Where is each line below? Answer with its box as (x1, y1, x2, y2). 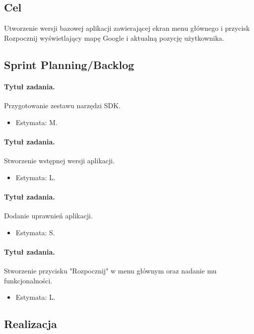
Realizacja (4, 316, 57, 332)
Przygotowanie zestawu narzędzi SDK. (4, 100, 121, 110)
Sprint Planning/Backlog (4, 57, 134, 72)
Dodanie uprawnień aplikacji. (4, 210, 93, 220)
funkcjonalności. (4, 275, 53, 285)
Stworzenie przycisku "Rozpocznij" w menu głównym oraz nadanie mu (4, 265, 217, 275)
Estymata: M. (15, 117, 58, 127)
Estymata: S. (15, 227, 55, 237)
